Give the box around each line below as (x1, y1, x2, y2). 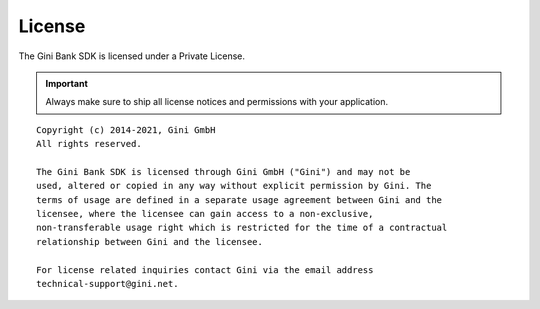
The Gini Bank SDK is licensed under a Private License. (18, 50, 245, 62)
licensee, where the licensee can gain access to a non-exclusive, (36, 208, 374, 220)
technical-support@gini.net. (36, 278, 179, 290)
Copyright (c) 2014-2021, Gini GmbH (36, 124, 216, 135)
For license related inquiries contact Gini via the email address (36, 264, 374, 275)
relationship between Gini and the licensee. (36, 236, 264, 247)
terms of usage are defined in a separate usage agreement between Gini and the (36, 194, 443, 205)
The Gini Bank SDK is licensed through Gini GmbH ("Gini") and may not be (36, 166, 411, 177)
